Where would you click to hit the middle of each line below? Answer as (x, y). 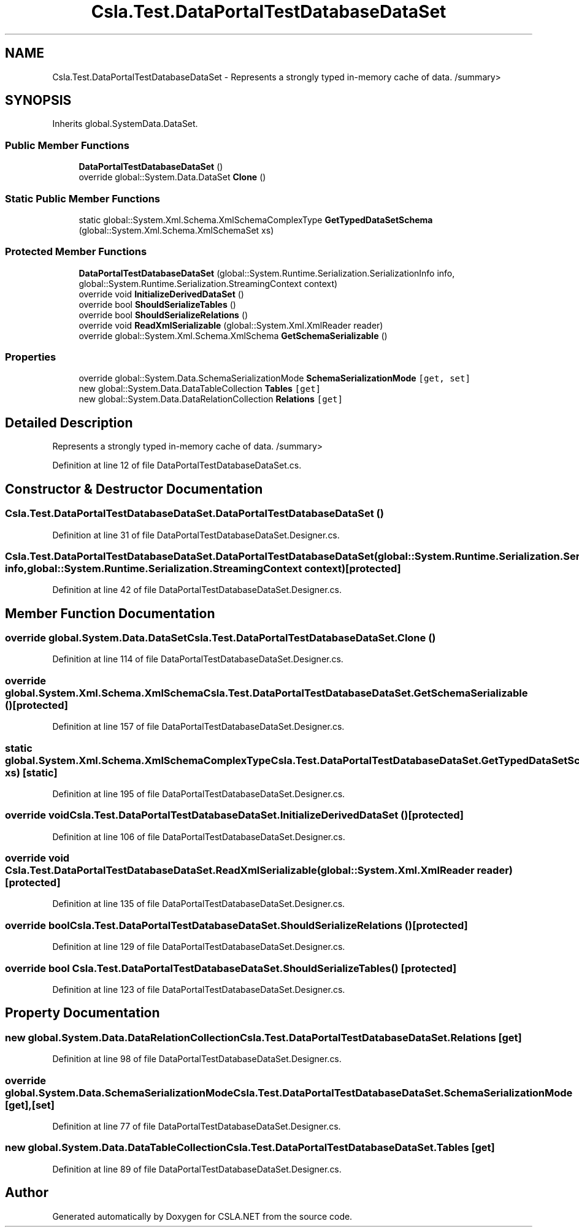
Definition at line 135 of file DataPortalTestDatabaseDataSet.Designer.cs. (199, 904)
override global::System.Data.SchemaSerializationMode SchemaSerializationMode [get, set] (274, 378)
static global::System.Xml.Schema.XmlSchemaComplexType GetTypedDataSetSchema (256, 220)
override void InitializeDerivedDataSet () (161, 294)
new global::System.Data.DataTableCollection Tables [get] (200, 389)
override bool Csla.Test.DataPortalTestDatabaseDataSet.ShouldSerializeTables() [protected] (231, 968)
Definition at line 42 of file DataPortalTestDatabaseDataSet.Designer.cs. (197, 590)
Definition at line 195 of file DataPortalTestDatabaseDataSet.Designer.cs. (199, 794)
